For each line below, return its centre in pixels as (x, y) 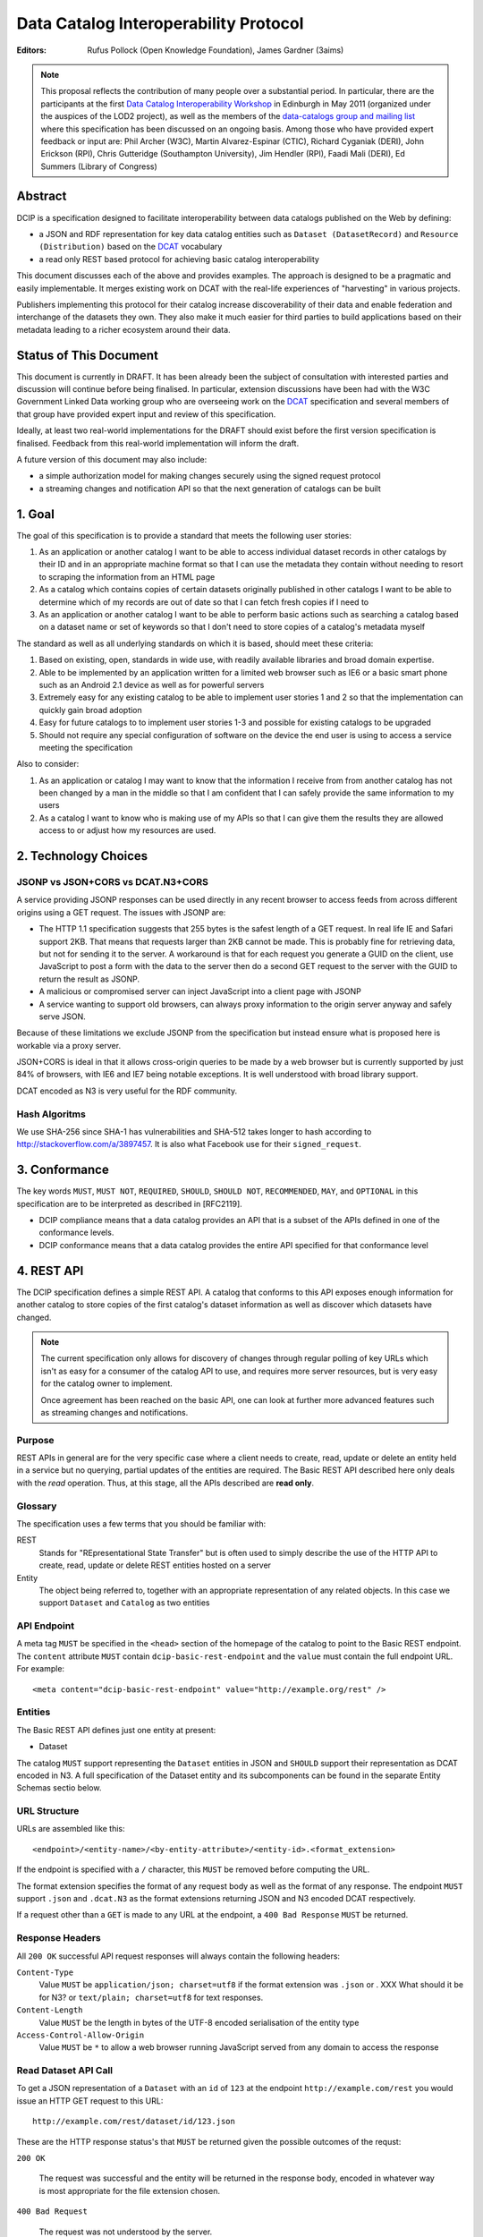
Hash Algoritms (51, 1114)
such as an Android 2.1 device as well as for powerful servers (152, 685)
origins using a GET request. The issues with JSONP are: (121, 912)
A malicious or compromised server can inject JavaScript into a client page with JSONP (200, 991)
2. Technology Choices (82, 856)
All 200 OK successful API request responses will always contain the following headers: (178, 1956)
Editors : (31, 50)
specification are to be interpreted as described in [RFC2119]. (130, 1204)
